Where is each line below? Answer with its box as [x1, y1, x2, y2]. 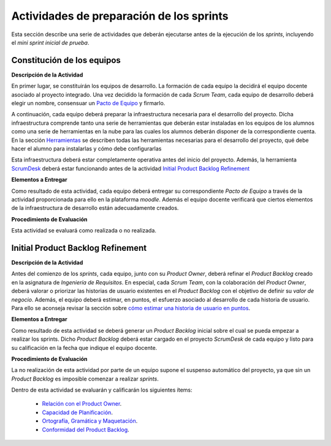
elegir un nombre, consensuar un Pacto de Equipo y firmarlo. [11, 100, 165, 107]
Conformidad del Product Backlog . [42, 426, 130, 433]
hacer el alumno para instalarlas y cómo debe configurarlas [11, 144, 162, 152]
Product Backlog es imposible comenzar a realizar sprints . [11, 375, 159, 382]
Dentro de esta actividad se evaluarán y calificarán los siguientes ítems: [11, 386, 192, 394]
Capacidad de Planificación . [42, 409, 113, 416]
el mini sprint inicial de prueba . [11, 39, 89, 46]
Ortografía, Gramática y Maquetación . [42, 417, 138, 425]
